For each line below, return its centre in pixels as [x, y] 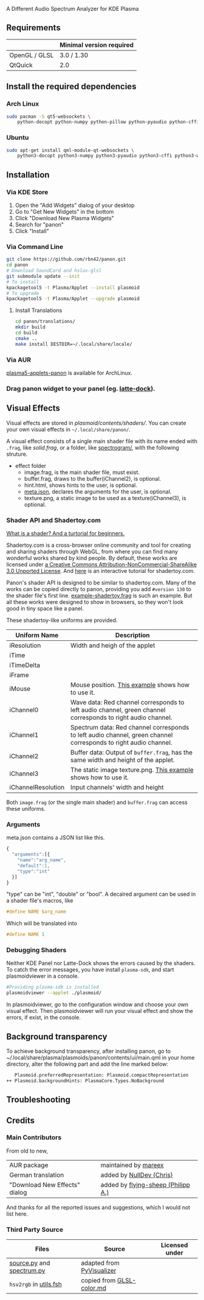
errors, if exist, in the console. [43, 1017]
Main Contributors [34, 1137]
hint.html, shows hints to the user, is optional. [81, 485]
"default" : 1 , [34, 865]
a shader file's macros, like [40, 901]
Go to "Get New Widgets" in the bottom [64, 211]
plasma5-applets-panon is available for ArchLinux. [69, 373]
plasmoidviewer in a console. [43, 976]
